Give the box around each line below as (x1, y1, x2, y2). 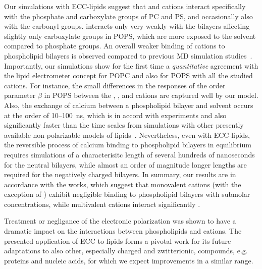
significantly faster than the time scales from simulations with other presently (4, 120, 244, 130)
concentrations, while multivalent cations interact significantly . (4, 198, 200, 209)
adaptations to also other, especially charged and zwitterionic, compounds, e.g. (4, 245, 248, 256)
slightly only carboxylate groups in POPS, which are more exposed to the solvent (4, 30, 256, 41)
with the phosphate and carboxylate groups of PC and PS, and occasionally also (4, 11, 253, 21)
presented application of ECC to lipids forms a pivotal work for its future (4, 235, 231, 246)
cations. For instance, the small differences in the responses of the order (4, 80, 226, 90)
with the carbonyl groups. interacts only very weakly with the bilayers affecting (4, 21, 250, 31)
